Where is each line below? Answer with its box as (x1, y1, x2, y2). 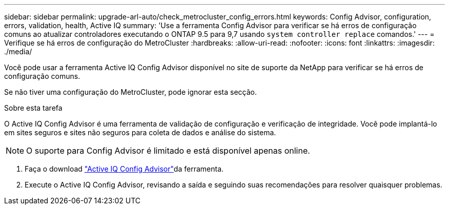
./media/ (4, 47, 32, 56)
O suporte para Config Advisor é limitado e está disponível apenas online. (26, 145, 310, 156)
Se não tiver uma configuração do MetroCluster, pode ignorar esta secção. (4, 88, 257, 96)
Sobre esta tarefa (4, 103, 63, 112)
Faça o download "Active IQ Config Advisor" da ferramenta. (25, 164, 224, 173)
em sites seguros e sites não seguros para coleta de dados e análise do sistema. (4, 128, 276, 137)
